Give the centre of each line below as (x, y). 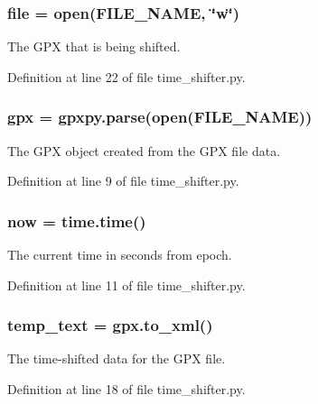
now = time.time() (77, 220)
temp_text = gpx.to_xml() (110, 325)
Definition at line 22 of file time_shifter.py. (126, 76)
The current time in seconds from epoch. (120, 255)
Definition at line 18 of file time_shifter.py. (126, 389)
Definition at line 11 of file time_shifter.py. (126, 285)
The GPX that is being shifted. (94, 46)
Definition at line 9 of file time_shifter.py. (123, 181)
